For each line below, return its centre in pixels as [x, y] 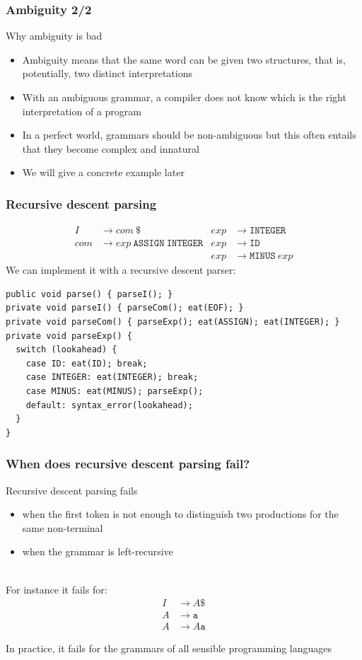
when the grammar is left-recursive [98, 551]
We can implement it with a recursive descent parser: [121, 270]
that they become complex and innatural [111, 148]
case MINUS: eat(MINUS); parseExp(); [115, 392]
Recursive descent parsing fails [72, 490]
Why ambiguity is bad [54, 36]
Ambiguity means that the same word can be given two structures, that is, [184, 59]
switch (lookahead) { [66, 350]
